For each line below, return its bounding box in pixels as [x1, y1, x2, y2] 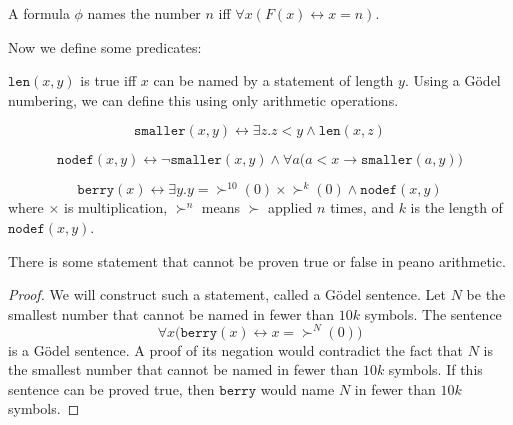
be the [466, 284, 506, 305]
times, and [330, 197, 394, 218]
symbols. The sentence [364, 303, 502, 324]
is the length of [410, 197, 503, 218]
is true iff [80, 70, 137, 91]
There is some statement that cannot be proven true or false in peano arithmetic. [8, 250, 506, 271]
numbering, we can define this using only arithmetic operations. [8, 89, 399, 110]
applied [268, 197, 313, 218]
